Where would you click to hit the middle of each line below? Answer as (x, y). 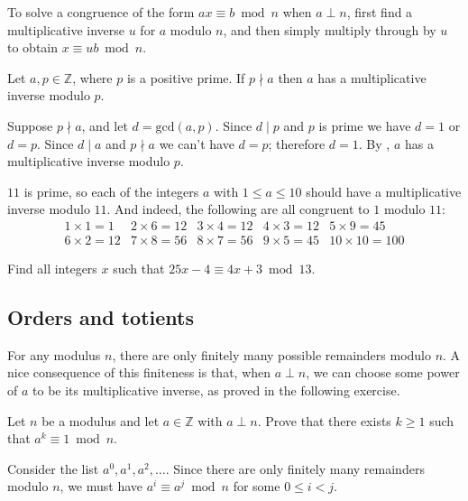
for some (257, 486)
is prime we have (365, 125)
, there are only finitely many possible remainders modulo (271, 354)
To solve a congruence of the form (101, 12)
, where (92, 77)
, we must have (101, 486)
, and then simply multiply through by (330, 29)
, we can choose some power (383, 372)
